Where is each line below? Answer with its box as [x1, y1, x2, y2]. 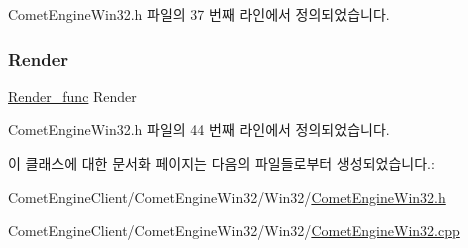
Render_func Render [8, 85, 137, 106]
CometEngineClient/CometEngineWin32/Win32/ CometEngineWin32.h [8, 186, 446, 207]
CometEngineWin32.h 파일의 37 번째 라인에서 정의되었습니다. [8, 4, 390, 24]
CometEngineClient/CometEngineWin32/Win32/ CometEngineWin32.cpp [8, 220, 460, 241]
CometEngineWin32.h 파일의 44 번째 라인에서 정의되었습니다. [8, 119, 390, 140]
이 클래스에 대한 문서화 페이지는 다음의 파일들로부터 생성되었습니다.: [8, 153, 435, 173]
